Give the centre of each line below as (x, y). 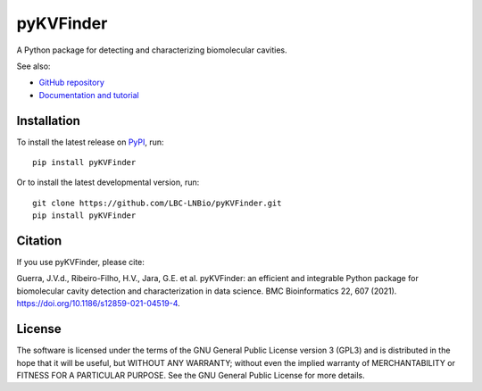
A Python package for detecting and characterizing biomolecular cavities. (152, 50)
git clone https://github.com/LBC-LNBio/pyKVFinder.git (157, 203)
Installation (48, 121)
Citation (39, 241)
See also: (33, 66)
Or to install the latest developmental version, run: (108, 182)
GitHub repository (71, 83)
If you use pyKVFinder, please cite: (80, 262)
